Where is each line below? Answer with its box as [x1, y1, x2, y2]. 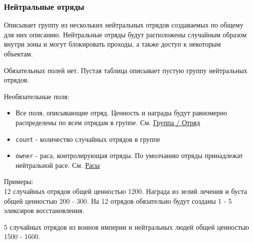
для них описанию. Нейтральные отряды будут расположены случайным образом [4, 29, 247, 39]
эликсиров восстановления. [4, 205, 84, 216]
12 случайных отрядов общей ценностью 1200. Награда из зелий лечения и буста [4, 186, 247, 196]
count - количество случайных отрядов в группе [15, 134, 160, 144]
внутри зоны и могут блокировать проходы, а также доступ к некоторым [4, 39, 221, 49]
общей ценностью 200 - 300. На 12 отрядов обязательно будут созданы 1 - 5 [4, 195, 232, 206]
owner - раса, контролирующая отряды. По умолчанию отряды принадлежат [15, 150, 243, 161]
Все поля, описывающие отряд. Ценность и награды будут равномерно [15, 108, 228, 118]
